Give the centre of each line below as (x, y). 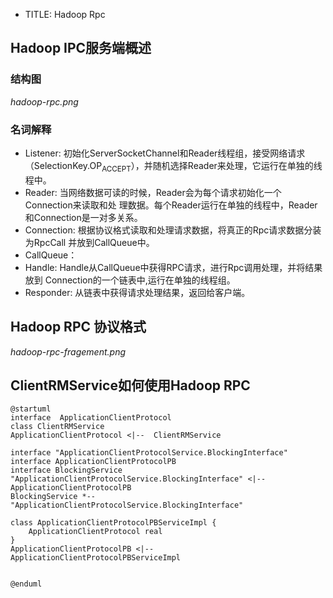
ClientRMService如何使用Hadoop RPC (130, 385)
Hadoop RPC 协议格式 (78, 327)
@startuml (31, 409)
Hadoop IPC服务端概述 (81, 48)
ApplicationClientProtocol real (95, 532)
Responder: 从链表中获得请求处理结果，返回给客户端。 (137, 292)
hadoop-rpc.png (44, 101)
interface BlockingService (66, 470)
